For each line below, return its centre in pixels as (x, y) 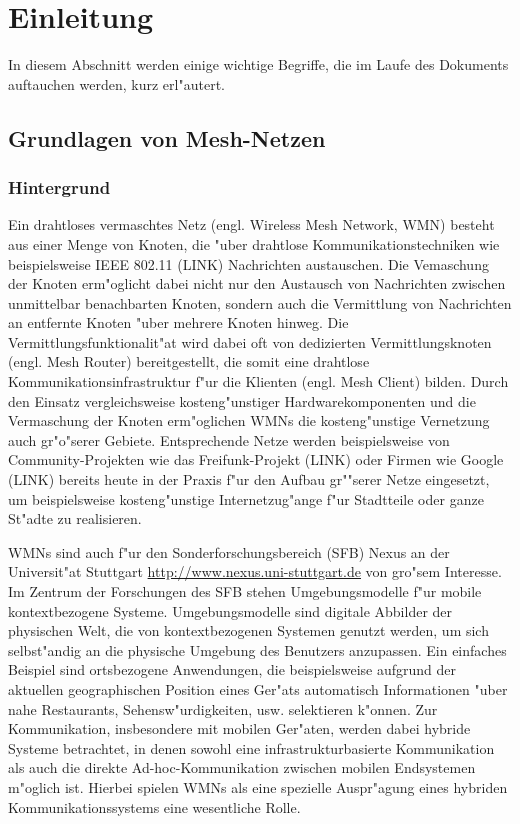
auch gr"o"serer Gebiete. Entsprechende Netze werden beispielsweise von (229, 439)
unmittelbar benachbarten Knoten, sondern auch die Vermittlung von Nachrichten (260, 302)
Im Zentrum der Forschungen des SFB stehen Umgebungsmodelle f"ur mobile (245, 591)
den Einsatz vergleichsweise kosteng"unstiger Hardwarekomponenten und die (242, 400)
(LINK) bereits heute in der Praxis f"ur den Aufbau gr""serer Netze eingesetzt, (249, 479)
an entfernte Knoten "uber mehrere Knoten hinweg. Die (178, 322)
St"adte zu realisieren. (75, 518)
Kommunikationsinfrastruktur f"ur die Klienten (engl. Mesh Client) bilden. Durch (258, 381)
